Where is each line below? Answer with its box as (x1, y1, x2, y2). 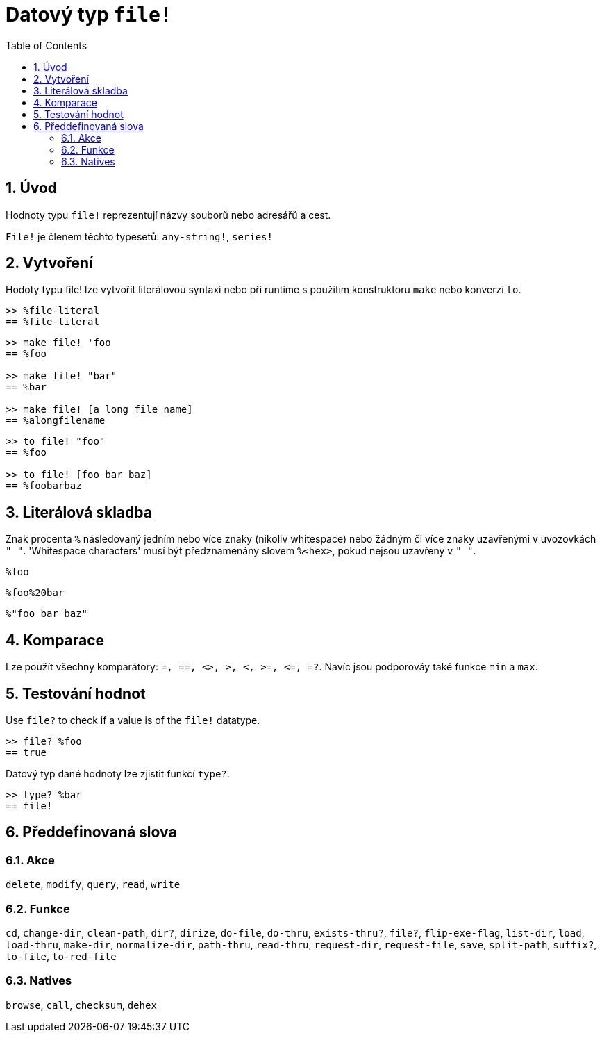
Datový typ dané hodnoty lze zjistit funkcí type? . (6, 767, 230, 780)
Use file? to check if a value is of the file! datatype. (6, 714, 260, 726)
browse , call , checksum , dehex (6, 998, 157, 1011)
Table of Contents (6, 39, 87, 51)
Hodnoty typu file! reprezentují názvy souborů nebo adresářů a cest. (6, 208, 331, 221)
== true (6, 746, 47, 758)
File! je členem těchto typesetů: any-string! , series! (6, 230, 273, 242)
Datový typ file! (6, 3, 172, 26)
